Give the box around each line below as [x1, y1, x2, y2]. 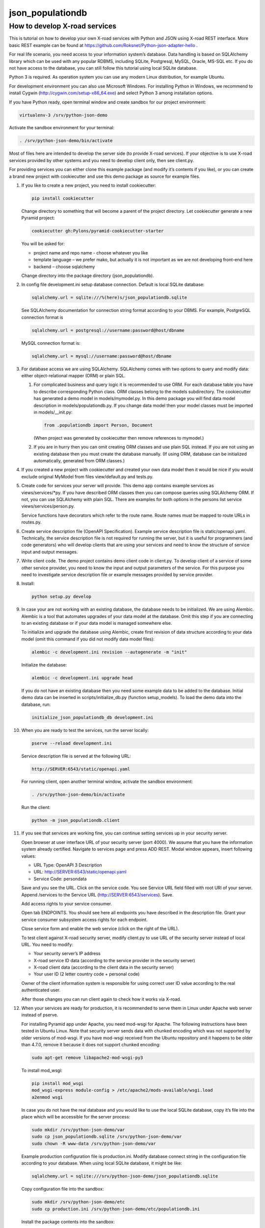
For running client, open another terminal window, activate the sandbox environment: [21, 779, 193, 784]
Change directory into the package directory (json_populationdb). [21, 273, 154, 279]
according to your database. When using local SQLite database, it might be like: [21, 1160, 183, 1166]
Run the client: [21, 805, 51, 810]
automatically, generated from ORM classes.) [33, 458, 125, 464]
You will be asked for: [21, 241, 65, 247]
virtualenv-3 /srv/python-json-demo [19, 112, 108, 118]
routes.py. [21, 519, 42, 525]
